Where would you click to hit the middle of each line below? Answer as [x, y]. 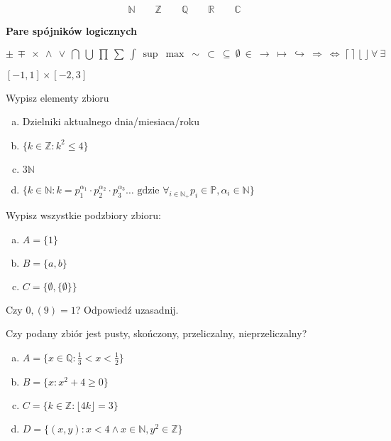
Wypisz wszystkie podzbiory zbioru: [83, 214]
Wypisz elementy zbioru [57, 97]
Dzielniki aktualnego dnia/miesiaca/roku [111, 121]
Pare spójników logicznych [71, 31]
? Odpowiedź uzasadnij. [127, 309]
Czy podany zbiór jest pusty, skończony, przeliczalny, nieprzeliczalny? [156, 333]
